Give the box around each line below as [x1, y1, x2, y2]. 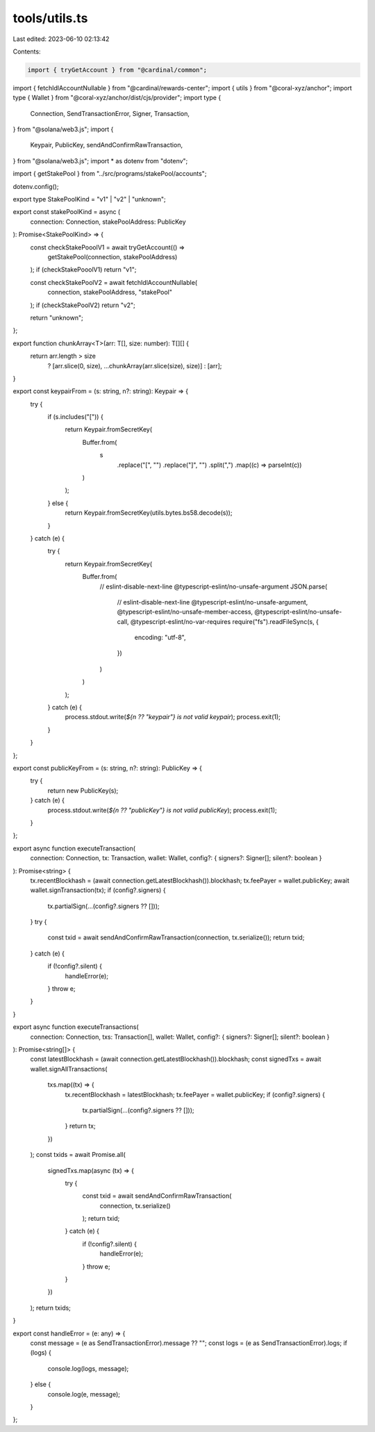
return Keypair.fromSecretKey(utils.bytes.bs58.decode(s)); [65, 509, 233, 517]
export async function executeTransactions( [12, 1023, 139, 1031]
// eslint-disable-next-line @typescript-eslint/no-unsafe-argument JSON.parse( [99, 582, 328, 591]
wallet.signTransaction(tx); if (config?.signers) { [30, 886, 166, 894]
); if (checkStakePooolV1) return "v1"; [30, 265, 137, 274]
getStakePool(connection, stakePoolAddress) [47, 252, 178, 261]
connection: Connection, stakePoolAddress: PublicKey [30, 217, 187, 226]
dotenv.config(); [12, 182, 59, 190]
